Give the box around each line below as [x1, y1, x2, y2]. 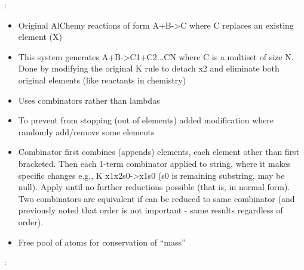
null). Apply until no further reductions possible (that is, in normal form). [18, 181, 290, 193]
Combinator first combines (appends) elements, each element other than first [18, 145, 300, 158]
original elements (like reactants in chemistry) [18, 73, 186, 86]
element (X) [18, 30, 62, 43]
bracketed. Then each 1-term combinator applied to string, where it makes [18, 157, 291, 169]
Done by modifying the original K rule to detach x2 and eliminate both [18, 62, 280, 75]
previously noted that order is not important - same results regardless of [18, 204, 283, 216]
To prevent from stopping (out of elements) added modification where [18, 114, 274, 126]
